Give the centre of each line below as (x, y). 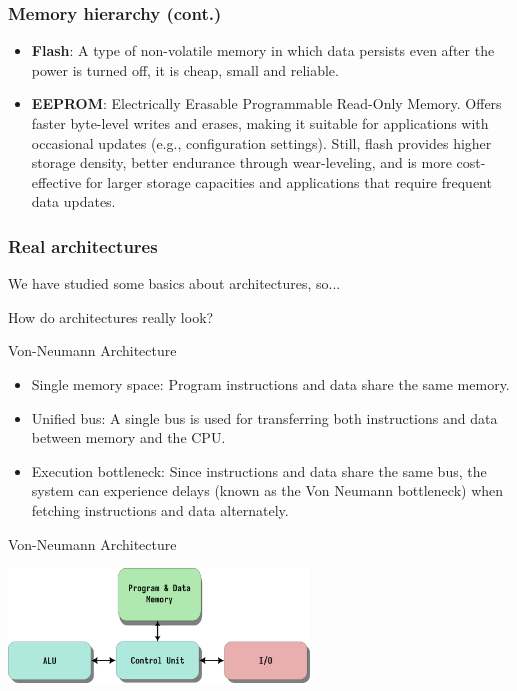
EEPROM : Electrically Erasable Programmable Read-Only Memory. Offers (266, 103)
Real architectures (83, 245)
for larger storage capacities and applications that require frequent (288, 181)
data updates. (73, 201)
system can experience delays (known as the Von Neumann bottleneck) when (267, 490)
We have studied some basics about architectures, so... (174, 283)
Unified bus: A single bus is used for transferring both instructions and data (264, 417)
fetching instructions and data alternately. (160, 509)
